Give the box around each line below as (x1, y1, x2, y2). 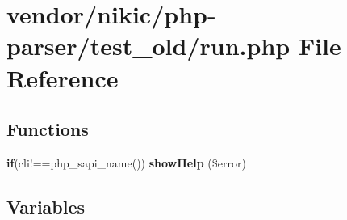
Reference (6, 61, 119, 94)
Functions (6, 116, 89, 142)
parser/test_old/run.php (6, 29, 291, 62)
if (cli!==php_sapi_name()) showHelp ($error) (6, 154, 246, 171)
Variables (6, 193, 86, 218)
